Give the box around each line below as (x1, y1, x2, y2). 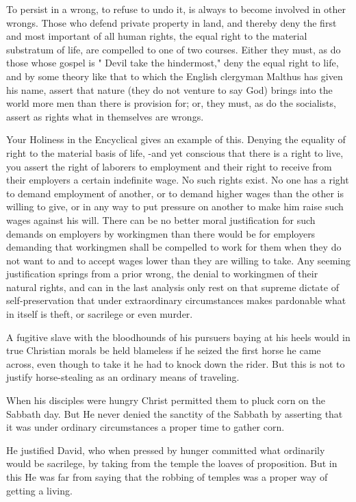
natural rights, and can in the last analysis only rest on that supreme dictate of (6, 279, 339, 294)
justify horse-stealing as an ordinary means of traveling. (6, 370, 240, 384)
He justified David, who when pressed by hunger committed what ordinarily (6, 442, 325, 457)
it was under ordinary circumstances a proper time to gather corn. (6, 420, 285, 434)
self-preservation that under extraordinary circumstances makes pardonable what (6, 293, 346, 308)
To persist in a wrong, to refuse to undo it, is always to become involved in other (6, 2, 346, 16)
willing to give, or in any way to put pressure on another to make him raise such (6, 199, 344, 214)
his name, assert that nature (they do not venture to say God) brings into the (6, 82, 333, 97)
